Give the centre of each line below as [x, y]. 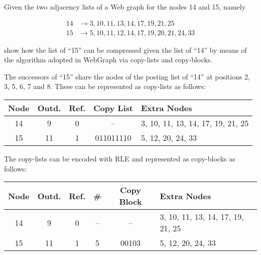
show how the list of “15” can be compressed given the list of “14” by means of [125, 50]
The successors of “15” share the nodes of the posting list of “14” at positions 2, [127, 76]
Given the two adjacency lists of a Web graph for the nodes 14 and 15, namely [125, 7]
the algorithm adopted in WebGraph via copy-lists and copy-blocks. [108, 60]
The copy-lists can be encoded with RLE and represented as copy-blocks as [120, 159]
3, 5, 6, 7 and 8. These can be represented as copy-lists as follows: [105, 86]
